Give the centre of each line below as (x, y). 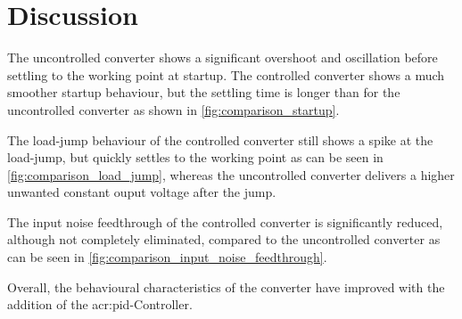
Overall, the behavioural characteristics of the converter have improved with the (226, 286)
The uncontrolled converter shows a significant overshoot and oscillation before (223, 57)
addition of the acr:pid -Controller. (100, 304)
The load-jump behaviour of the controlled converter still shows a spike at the (220, 139)
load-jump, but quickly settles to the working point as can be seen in (195, 157)
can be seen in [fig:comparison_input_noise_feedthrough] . (167, 257)
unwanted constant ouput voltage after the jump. (142, 192)
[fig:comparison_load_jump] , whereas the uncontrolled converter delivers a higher (231, 174)
